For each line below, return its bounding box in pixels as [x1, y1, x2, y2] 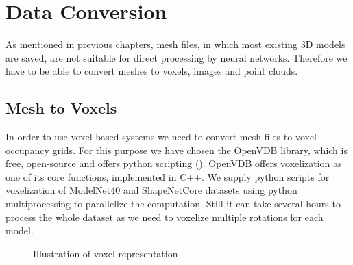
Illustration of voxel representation [33, 246, 178, 260]
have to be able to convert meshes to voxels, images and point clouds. [5, 64, 298, 78]
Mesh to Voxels [5, 97, 117, 118]
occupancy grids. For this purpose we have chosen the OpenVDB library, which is [5, 142, 348, 157]
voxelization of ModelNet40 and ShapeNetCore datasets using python [5, 183, 297, 197]
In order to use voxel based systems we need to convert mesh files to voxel [5, 129, 317, 144]
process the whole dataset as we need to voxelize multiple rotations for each [5, 210, 324, 224]
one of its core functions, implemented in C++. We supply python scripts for [5, 169, 330, 184]
